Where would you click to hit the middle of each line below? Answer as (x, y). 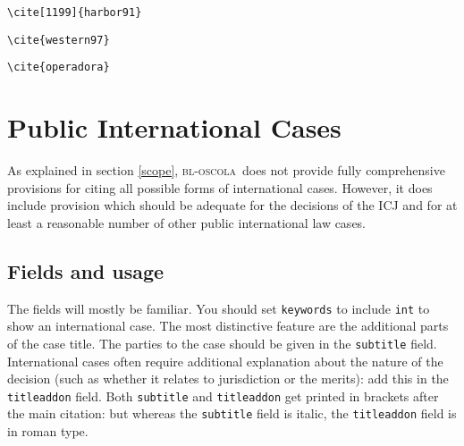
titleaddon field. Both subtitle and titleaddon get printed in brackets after (223, 396)
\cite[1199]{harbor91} (75, 13)
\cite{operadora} (59, 67)
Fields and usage (86, 270)
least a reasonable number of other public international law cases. (187, 222)
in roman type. (48, 431)
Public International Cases (174, 127)
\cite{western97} (59, 40)
